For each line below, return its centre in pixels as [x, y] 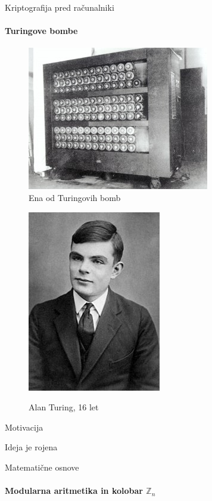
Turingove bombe [41, 31]
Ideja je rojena [31, 447]
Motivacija [24, 427]
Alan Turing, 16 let [64, 407]
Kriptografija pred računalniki [60, 7]
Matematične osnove [42, 467]
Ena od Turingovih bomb [75, 197]
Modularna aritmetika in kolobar [74, 491]
